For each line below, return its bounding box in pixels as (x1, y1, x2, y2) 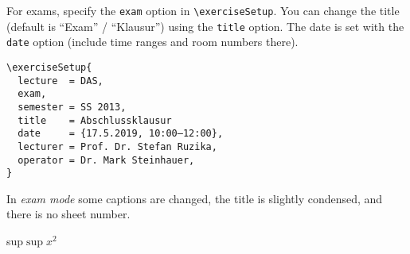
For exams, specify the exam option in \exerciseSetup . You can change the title (6, 2, 400, 18)
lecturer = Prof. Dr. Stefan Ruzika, (18, 140, 217, 152)
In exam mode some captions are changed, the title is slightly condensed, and (6, 190, 383, 206)
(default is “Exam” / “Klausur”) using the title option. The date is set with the (6, 17, 404, 34)
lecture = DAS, (18, 75, 103, 87)
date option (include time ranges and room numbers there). (6, 33, 299, 50)
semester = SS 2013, (18, 101, 127, 113)
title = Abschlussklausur (18, 114, 172, 126)
